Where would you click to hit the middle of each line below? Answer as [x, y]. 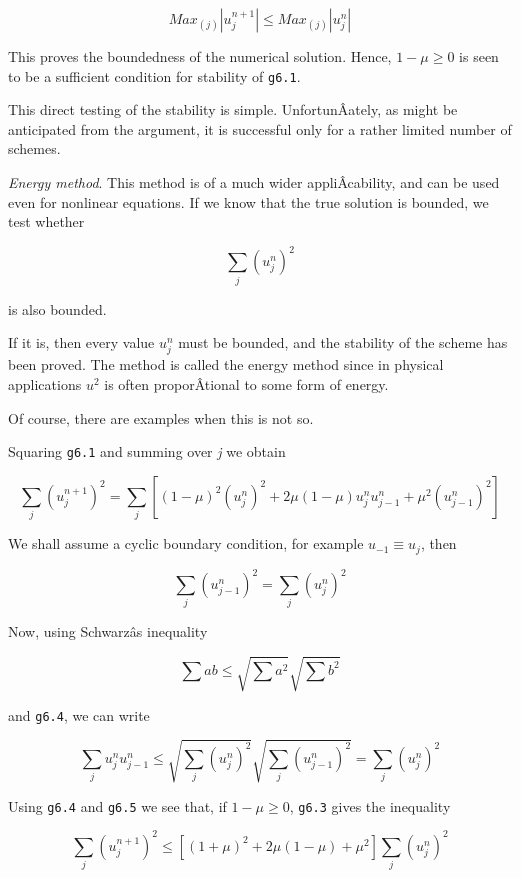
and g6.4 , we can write [79, 714]
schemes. [34, 148]
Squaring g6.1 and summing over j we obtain [147, 451]
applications [45, 383]
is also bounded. [57, 308]
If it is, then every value [81, 342]
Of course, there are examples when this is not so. [161, 417]
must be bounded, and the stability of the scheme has [343, 342]
